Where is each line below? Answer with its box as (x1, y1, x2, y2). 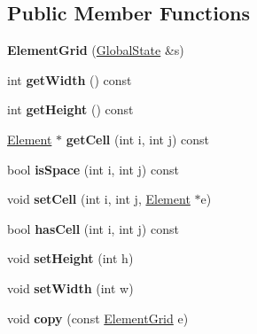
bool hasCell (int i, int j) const (7, 219, 179, 237)
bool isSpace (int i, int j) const (7, 159, 179, 178)
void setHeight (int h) (7, 249, 134, 268)
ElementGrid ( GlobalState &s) (7, 41, 184, 59)
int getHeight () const (7, 100, 134, 119)
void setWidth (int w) (7, 278, 134, 297)
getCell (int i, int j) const (66, 129, 210, 148)
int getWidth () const (7, 70, 132, 89)
